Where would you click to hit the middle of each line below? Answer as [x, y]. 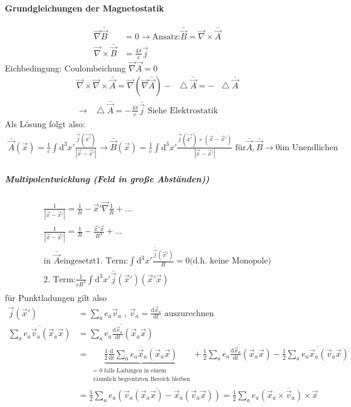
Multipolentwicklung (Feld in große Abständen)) [107, 178]
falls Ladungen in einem [135, 370]
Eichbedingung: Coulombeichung [65, 68]
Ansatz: [166, 37]
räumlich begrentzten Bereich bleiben [142, 379]
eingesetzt [78, 261]
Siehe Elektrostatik [183, 111]
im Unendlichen [309, 147]
